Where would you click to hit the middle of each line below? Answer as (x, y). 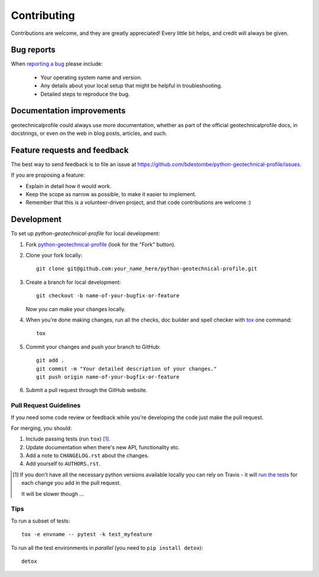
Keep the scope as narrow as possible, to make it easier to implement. (111, 194)
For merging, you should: (41, 428)
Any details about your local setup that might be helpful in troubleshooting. (131, 86)
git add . (50, 360)
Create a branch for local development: (73, 282)
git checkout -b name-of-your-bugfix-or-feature (108, 296)
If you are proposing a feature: (48, 175)
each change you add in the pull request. (71, 483)
